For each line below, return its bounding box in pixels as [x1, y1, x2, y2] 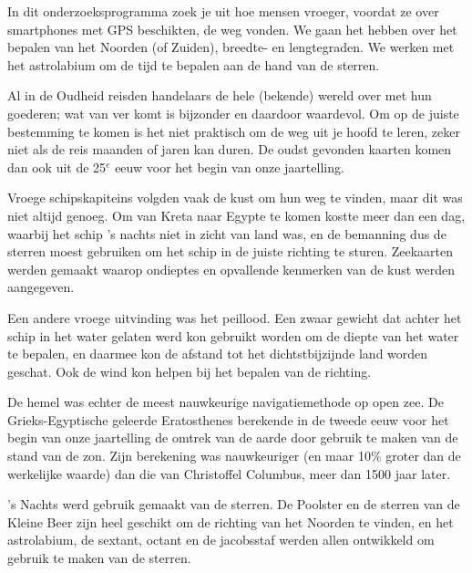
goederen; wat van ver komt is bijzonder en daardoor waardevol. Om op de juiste [7, 103, 459, 122]
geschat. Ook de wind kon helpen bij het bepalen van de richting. [7, 361, 372, 380]
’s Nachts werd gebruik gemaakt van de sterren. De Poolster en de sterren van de [7, 495, 460, 514]
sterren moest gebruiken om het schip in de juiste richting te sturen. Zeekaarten [7, 242, 454, 261]
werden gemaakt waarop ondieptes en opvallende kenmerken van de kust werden [7, 259, 456, 278]
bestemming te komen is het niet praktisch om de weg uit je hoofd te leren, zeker [7, 121, 460, 141]
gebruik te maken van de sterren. [7, 548, 191, 568]
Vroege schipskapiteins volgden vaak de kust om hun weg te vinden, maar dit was [7, 188, 463, 207]
